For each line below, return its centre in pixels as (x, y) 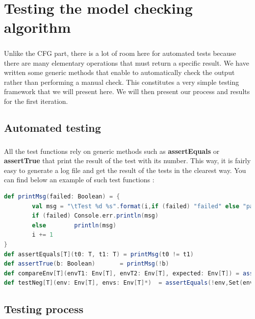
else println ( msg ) (74, 225)
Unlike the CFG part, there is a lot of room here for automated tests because (120, 53)
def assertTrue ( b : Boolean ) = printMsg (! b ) (87, 264)
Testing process (44, 309)
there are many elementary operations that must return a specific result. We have (127, 62)
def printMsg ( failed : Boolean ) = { (62, 197)
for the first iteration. (36, 101)
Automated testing (52, 127)
